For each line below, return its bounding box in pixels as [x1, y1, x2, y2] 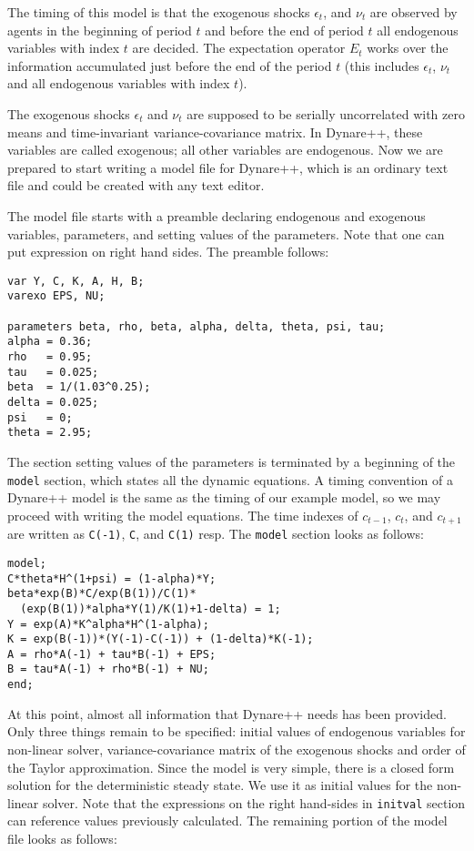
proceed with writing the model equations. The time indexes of [7, 505, 358, 524]
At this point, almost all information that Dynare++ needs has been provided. [7, 704, 447, 723]
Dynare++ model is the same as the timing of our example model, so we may [7, 488, 441, 507]
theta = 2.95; [7, 426, 93, 440]
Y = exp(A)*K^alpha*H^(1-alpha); [7, 617, 209, 631]
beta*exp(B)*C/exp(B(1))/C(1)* [7, 587, 197, 601]
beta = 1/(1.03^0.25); [7, 380, 151, 394]
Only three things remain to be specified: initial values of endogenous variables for [7, 722, 466, 741]
